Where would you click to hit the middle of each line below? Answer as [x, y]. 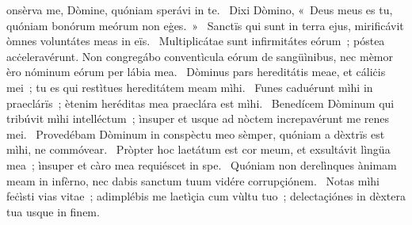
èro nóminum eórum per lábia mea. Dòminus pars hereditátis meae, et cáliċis [196, 72]
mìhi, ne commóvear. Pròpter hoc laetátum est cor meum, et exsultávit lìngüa [198, 149]
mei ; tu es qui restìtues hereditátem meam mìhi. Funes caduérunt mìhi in [190, 87]
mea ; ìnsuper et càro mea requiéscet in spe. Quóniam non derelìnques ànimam [202, 164]
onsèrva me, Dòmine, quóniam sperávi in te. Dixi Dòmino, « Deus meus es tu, [200, 10]
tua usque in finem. [53, 211]
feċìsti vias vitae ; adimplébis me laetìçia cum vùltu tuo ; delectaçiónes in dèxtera [206, 196]
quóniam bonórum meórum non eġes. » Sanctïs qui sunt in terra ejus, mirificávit [205, 25]
